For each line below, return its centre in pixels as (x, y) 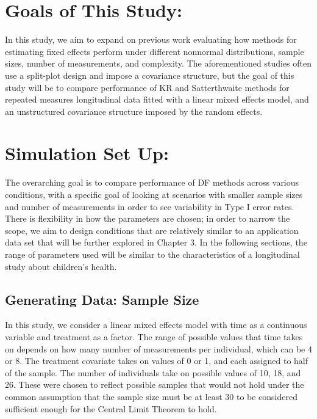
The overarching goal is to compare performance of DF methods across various (152, 182)
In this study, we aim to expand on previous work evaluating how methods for (151, 39)
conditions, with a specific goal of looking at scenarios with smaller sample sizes (154, 194)
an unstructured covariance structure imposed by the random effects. (134, 111)
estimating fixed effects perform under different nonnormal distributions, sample (155, 51)
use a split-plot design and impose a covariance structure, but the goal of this (150, 75)
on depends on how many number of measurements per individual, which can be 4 (158, 348)
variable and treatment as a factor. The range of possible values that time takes (154, 336)
